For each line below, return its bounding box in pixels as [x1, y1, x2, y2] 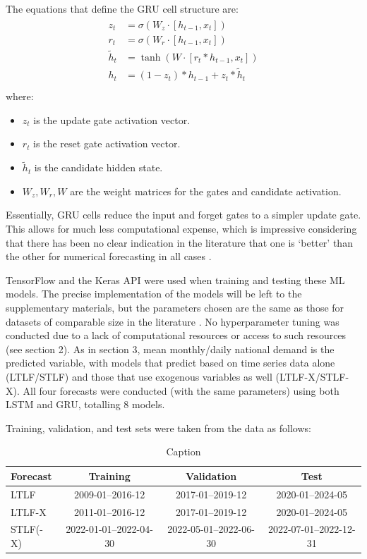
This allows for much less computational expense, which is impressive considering [6, 221, 357, 235]
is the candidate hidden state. [34, 160, 163, 175]
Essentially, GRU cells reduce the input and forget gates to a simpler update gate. [6, 207, 361, 222]
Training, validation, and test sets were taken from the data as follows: [6, 420, 311, 435]
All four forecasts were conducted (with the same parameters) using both [23, 383, 339, 398]
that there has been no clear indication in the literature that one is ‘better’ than [6, 235, 353, 250]
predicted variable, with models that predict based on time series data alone [6, 355, 335, 370]
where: [6, 89, 34, 104]
